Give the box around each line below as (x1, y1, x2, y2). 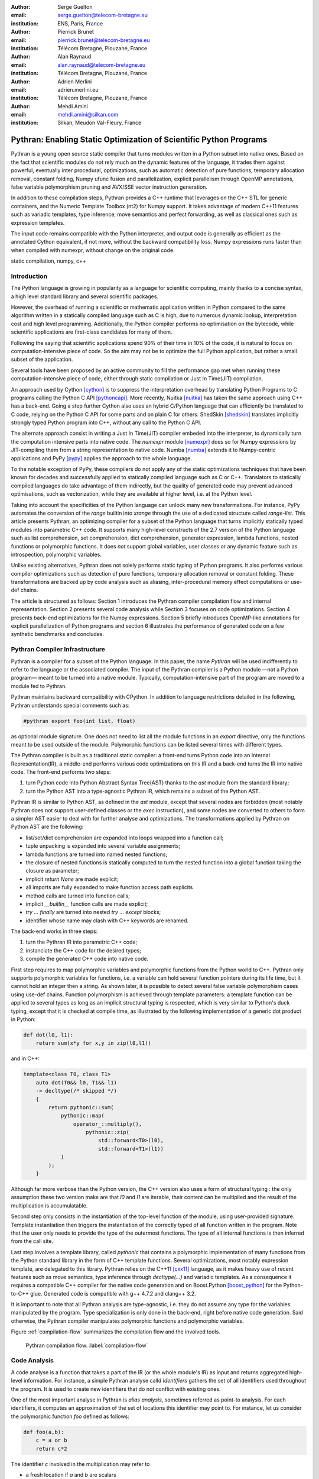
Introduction (11, 272, 47, 280)
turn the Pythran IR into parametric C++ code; (25, 938, 138, 946)
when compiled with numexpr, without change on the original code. (11, 246, 175, 254)
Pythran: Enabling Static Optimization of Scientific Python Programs (11, 135, 268, 145)
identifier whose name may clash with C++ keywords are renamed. (25, 917, 189, 924)
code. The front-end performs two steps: (11, 768, 111, 776)
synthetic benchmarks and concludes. (11, 631, 105, 638)
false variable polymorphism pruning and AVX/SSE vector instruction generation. (11, 183, 208, 190)
